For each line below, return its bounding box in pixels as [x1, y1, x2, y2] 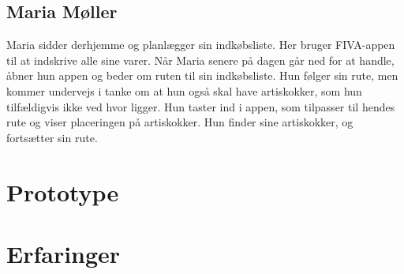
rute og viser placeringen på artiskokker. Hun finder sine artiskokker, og [6, 114, 353, 130]
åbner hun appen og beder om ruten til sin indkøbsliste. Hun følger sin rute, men [6, 67, 398, 84]
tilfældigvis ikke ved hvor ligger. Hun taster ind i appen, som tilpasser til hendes [6, 98, 395, 114]
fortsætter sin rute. [6, 129, 98, 145]
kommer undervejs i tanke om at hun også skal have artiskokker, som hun [6, 82, 362, 99]
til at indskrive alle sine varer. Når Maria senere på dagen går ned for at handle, [6, 51, 395, 68]
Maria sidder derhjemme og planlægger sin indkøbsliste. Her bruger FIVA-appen [6, 36, 395, 53]
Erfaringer [6, 237, 121, 269]
